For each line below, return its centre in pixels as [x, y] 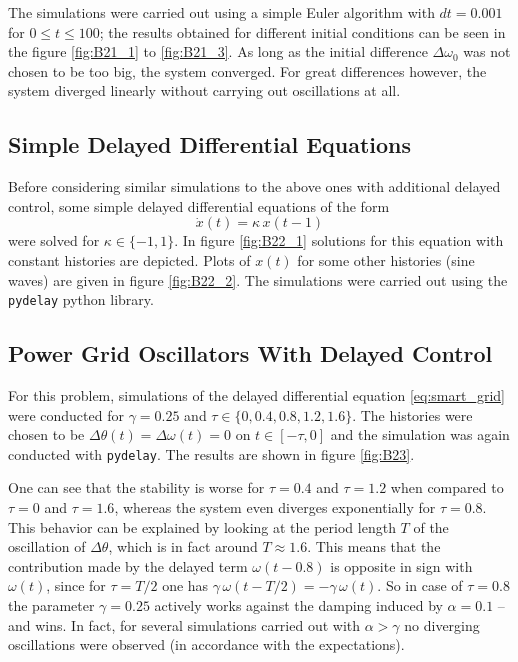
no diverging [442, 624]
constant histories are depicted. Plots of [129, 259]
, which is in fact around [183, 546]
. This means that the [374, 546]
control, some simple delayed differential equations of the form [199, 205]
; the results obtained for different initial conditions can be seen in [302, 31]
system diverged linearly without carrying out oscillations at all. [204, 90]
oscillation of [47, 546]
